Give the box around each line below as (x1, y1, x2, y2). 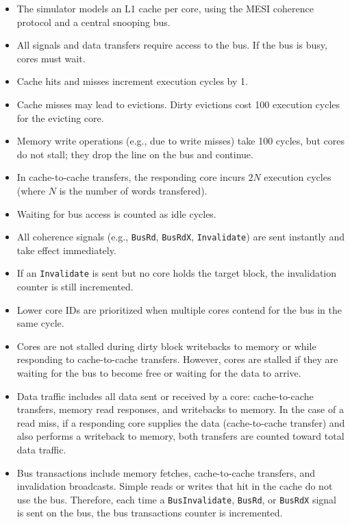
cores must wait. (16, 51, 86, 65)
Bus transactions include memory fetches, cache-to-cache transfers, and (16, 465, 315, 479)
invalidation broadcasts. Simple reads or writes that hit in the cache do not (16, 479, 333, 493)
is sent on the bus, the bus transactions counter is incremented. (16, 506, 283, 520)
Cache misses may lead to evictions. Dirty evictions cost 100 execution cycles (16, 97, 340, 111)
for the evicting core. (16, 110, 104, 125)
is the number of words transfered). (59, 183, 208, 197)
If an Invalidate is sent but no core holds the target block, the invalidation (16, 266, 337, 280)
